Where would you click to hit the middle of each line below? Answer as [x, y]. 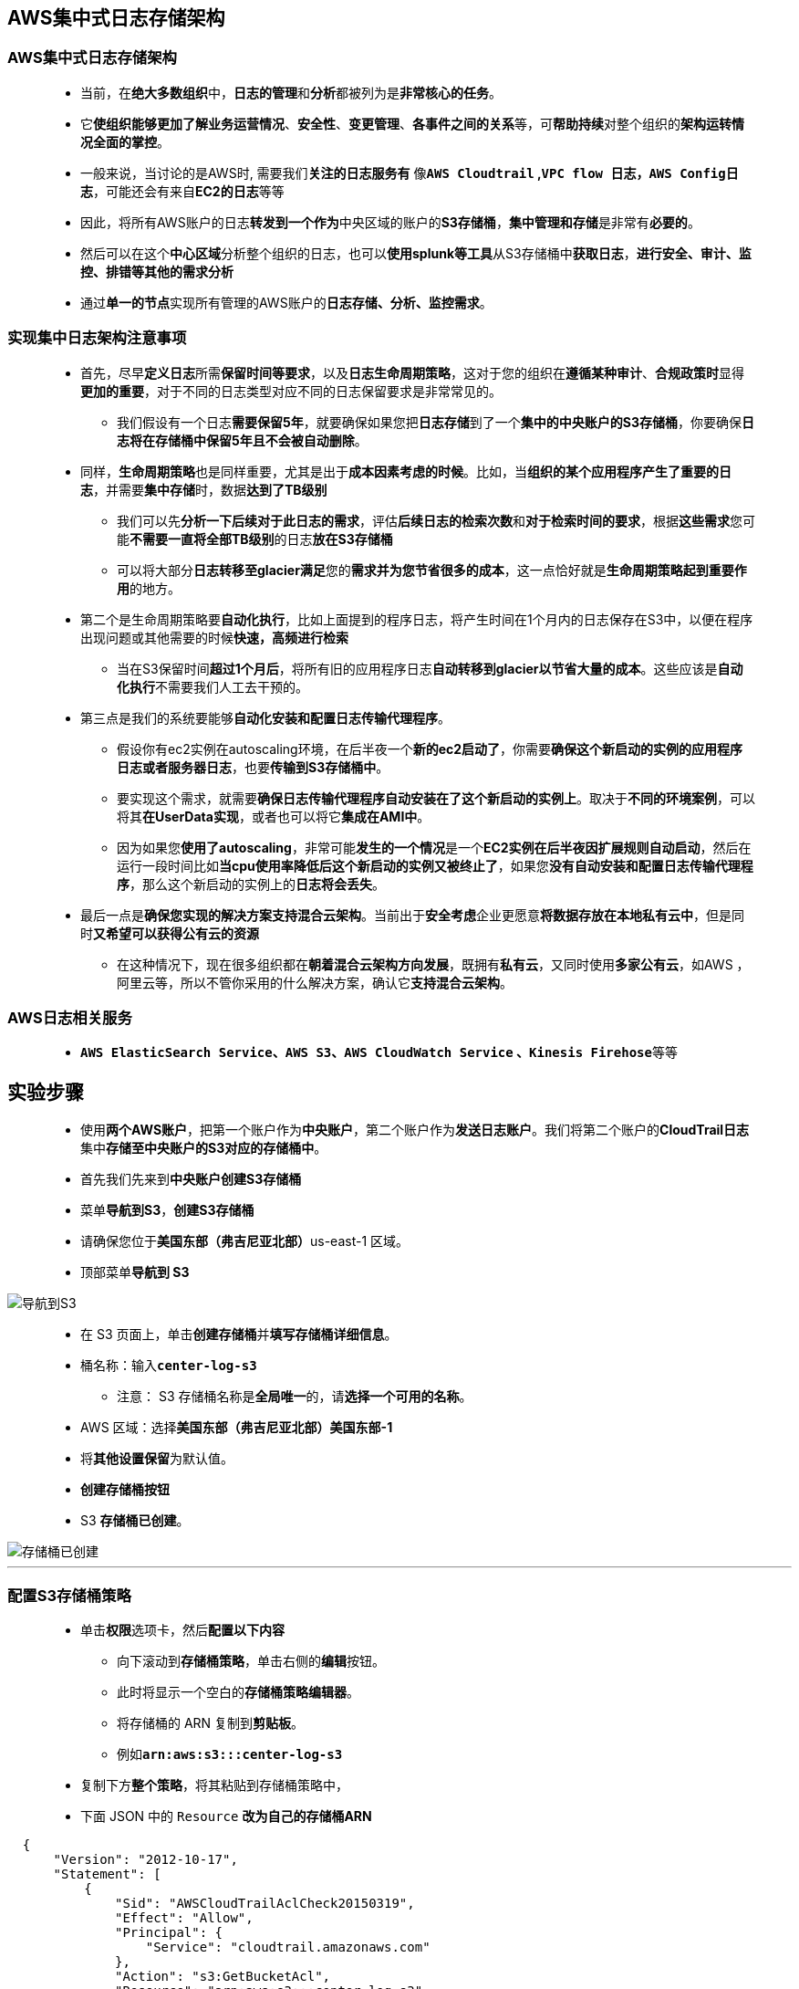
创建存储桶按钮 [125, 1490]
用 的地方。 [149, 588]
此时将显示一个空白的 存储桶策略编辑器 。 [238, 1691]
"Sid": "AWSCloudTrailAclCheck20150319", [265, 1903]
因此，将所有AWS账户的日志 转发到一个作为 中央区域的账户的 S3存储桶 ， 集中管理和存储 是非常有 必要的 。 [390, 222]
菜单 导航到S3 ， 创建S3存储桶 [167, 1210]
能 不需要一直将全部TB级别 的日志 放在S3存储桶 [255, 539]
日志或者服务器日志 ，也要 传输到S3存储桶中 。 [253, 767]
